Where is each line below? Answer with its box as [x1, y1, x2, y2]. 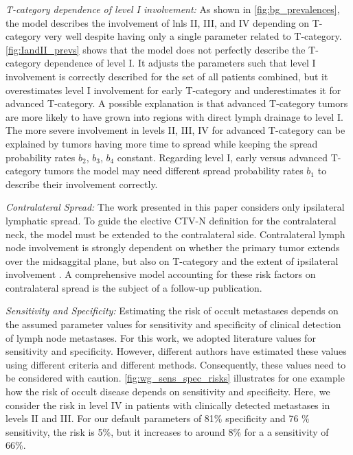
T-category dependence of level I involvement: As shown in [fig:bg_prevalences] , [5, 2, 340, 16]
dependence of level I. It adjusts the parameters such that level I [44, 56, 316, 70]
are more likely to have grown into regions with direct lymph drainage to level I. [5, 109, 343, 124]
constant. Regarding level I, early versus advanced [117, 150, 328, 164]
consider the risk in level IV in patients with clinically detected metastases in [5, 397, 330, 412]
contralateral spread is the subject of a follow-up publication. [5, 280, 262, 294]
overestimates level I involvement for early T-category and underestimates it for [5, 82, 341, 97]
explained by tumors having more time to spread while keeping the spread [5, 136, 318, 150]
